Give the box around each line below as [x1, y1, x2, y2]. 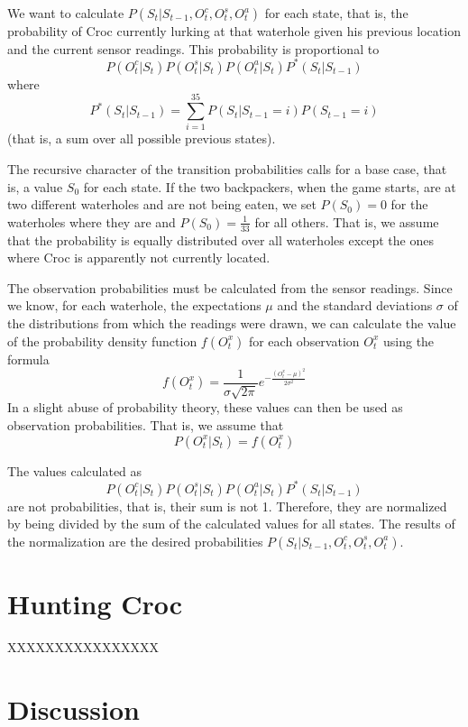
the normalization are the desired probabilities [7, 531, 263, 550]
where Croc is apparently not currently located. [7, 248, 271, 267]
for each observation [248, 331, 360, 350]
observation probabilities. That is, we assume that [7, 415, 284, 434]
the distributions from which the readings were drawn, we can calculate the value [7, 313, 456, 332]
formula [7, 349, 50, 368]
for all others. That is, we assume [254, 212, 439, 231]
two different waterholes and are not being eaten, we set [7, 195, 317, 214]
